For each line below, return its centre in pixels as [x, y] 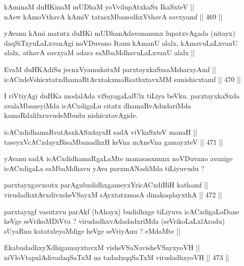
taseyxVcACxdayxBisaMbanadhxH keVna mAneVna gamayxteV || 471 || [114, 141]
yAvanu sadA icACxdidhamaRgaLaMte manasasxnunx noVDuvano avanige [118, 158]
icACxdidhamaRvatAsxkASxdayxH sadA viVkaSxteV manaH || [101, 132]
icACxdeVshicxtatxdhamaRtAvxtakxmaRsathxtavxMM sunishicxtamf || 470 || [122, 79]
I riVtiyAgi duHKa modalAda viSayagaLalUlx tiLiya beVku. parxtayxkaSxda [122, 96]
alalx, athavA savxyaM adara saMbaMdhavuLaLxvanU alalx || [99, 52]
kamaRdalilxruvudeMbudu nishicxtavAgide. [71, 115]
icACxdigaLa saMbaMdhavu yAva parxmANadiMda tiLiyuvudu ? [104, 168]
